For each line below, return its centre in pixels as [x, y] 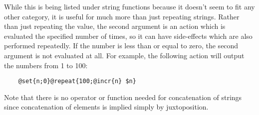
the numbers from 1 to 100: [46, 65]
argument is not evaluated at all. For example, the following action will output [124, 55]
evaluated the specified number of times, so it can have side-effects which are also [128, 36]
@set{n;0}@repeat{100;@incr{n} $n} [77, 81]
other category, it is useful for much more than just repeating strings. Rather [122, 16]
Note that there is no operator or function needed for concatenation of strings [123, 97]
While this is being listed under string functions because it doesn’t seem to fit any [129, 6]
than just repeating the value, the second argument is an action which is [115, 26]
